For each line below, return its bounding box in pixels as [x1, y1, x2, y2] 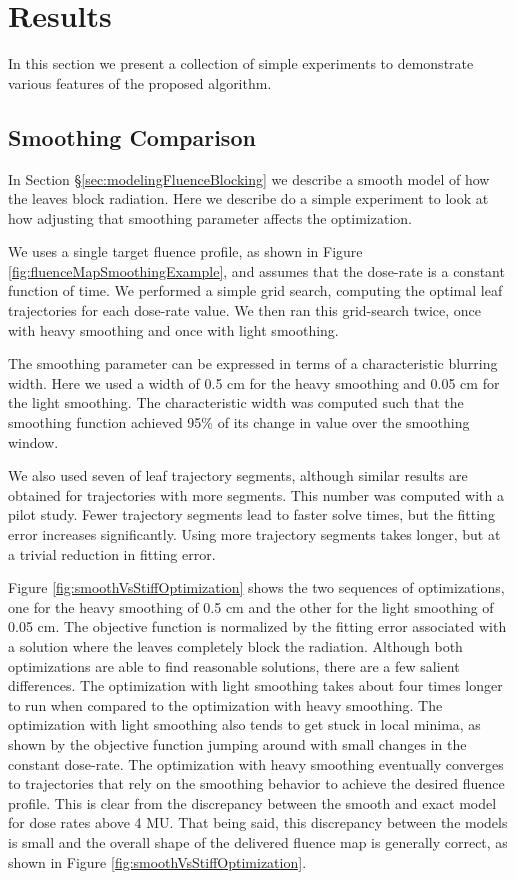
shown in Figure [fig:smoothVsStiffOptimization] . [8, 851, 307, 872]
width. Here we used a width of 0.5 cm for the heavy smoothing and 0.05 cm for [8, 372, 500, 393]
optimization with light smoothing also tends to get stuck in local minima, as [8, 714, 481, 735]
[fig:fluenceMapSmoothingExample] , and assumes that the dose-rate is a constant [8, 260, 505, 281]
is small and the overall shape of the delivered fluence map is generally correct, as [8, 831, 508, 852]
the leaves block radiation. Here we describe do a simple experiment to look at [8, 188, 489, 209]
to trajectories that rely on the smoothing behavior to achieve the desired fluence [8, 773, 505, 794]
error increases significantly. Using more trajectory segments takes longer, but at [8, 524, 501, 545]
